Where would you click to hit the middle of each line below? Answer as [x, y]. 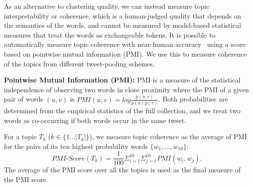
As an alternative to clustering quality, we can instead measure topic [107, 6]
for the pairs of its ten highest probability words [76, 146]
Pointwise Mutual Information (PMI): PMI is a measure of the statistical [122, 80]
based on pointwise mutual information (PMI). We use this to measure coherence [126, 53]
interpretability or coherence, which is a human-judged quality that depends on [123, 15]
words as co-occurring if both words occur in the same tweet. [95, 120]
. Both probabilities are [193, 99]
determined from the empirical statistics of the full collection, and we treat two [122, 110]
